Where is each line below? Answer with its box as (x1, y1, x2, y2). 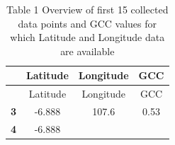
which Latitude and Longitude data (10, 30, 165, 45)
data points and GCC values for (18, 16, 157, 30)
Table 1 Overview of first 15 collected (6, 2, 169, 16)
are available (60, 43, 115, 58)
